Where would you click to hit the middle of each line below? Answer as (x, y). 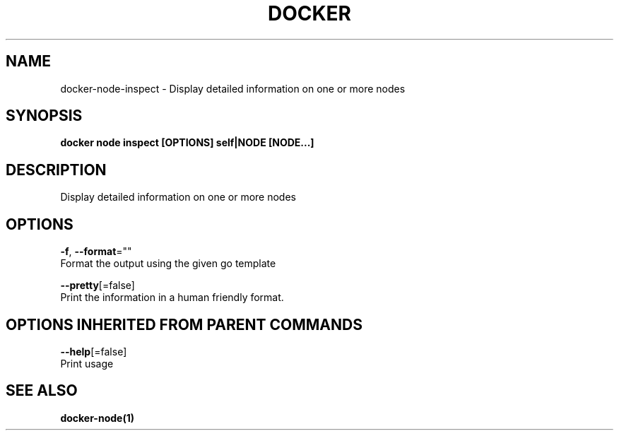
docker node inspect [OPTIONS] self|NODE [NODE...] (187, 143)
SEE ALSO (42, 391)
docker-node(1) (97, 418)
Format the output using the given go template (168, 264)
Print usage (87, 363)
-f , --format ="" (96, 252)
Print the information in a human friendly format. (172, 297)
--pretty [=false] (98, 285)
